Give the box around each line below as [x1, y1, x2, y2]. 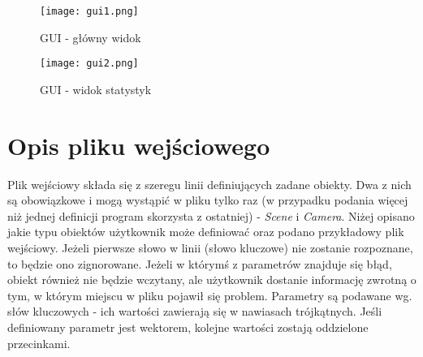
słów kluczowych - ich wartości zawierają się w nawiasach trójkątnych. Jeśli [7, 303, 382, 320]
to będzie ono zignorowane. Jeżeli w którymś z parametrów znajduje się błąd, [7, 255, 392, 272]
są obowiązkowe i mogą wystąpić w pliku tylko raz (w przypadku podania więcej [7, 191, 408, 209]
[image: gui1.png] [40, 6, 139, 17]
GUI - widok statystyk [40, 80, 152, 97]
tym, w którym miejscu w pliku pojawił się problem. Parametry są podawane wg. [7, 286, 412, 303]
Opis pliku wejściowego [7, 128, 270, 161]
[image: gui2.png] [40, 58, 139, 70]
